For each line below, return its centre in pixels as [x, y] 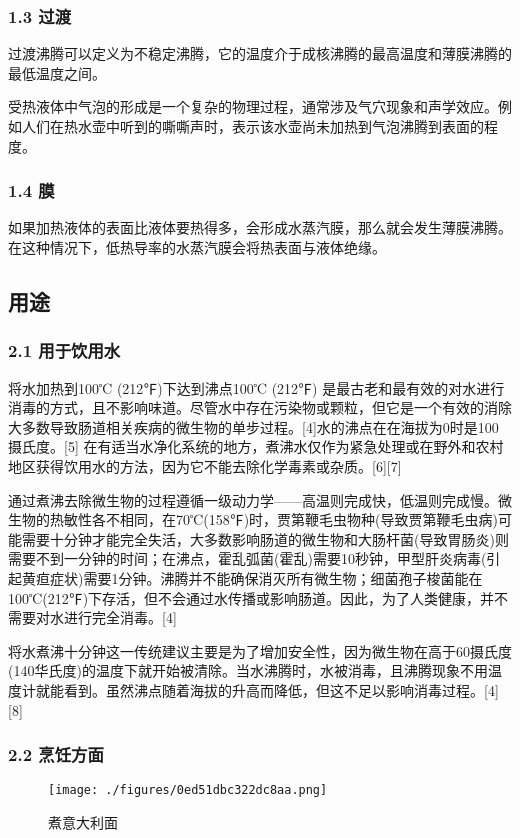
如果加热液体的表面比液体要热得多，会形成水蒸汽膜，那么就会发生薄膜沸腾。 [260, 227]
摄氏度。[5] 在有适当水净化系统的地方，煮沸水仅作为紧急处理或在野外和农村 [256, 446]
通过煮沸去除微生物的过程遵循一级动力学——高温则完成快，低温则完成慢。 [253, 499]
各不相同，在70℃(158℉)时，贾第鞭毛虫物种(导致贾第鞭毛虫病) [294, 519]
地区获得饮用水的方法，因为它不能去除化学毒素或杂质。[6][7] [205, 465]
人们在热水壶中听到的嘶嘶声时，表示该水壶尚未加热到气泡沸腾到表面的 [252, 126]
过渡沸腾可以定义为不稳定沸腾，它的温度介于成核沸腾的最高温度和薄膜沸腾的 [260, 53]
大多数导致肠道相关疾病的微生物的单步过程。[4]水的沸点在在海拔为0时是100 [253, 426]
